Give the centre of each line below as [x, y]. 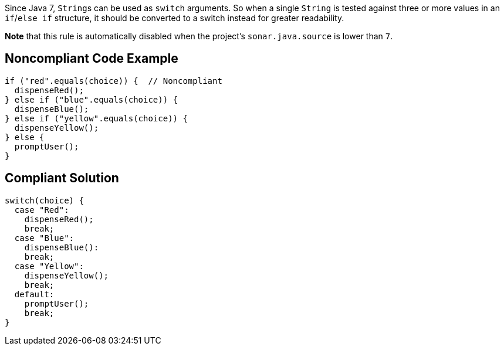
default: [34, 294]
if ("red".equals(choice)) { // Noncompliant [114, 81]
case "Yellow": [49, 266]
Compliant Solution [62, 178]
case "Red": [42, 210]
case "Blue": [44, 238]
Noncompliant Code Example [92, 59]
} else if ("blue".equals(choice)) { [92, 99]
